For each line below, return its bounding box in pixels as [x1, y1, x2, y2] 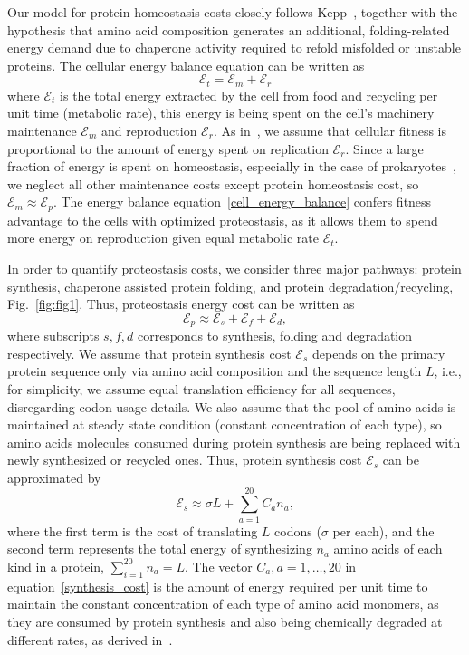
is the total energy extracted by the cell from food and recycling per [60, 85, 438, 104]
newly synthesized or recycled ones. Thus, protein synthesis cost [7, 450, 362, 469]
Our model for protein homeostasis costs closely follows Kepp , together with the [7, 3, 458, 21]
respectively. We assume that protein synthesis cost [7, 343, 292, 362]
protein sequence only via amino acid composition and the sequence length [7, 361, 422, 380]
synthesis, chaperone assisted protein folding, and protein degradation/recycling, [7, 276, 454, 295]
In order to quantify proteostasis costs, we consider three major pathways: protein [7, 259, 462, 278]
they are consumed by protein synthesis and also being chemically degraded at [7, 612, 443, 631]
